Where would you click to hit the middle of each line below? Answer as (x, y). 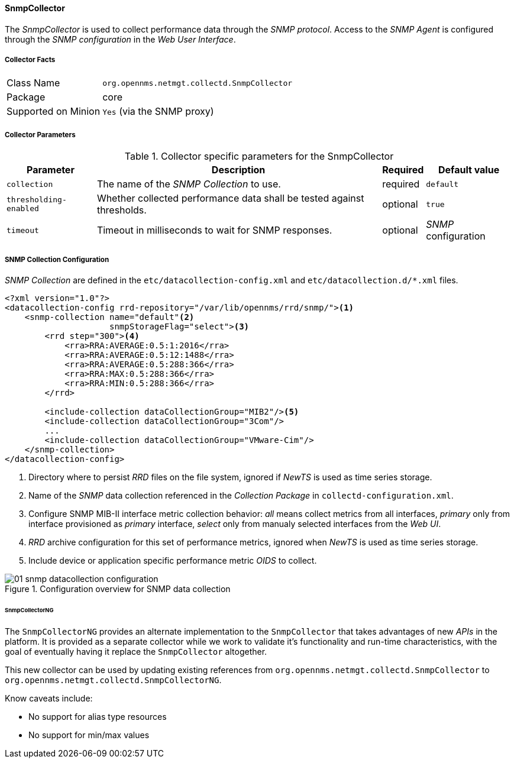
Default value (469, 170)
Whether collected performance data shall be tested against (230, 198)
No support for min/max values (89, 735)
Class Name (33, 83)
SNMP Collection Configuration (57, 259)
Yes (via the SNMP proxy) (158, 111)
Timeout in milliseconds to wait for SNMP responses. (214, 230)
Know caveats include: (49, 698)
